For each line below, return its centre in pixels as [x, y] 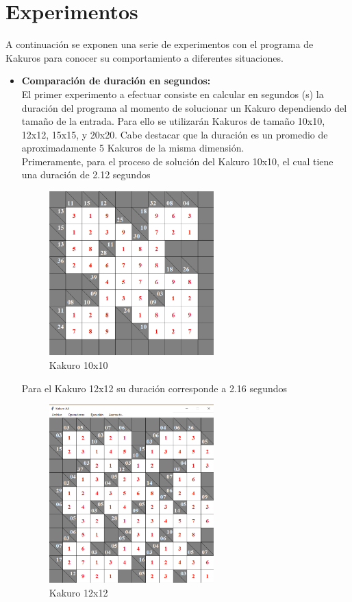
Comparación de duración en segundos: [116, 81]
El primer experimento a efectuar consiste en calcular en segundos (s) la [173, 94]
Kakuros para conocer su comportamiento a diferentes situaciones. [144, 57]
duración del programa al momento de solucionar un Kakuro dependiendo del [184, 107]
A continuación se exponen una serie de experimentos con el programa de [160, 44]
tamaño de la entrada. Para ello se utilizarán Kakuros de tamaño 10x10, [173, 121]
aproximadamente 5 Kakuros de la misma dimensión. [133, 148]
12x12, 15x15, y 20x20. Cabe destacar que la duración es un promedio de [175, 134]
